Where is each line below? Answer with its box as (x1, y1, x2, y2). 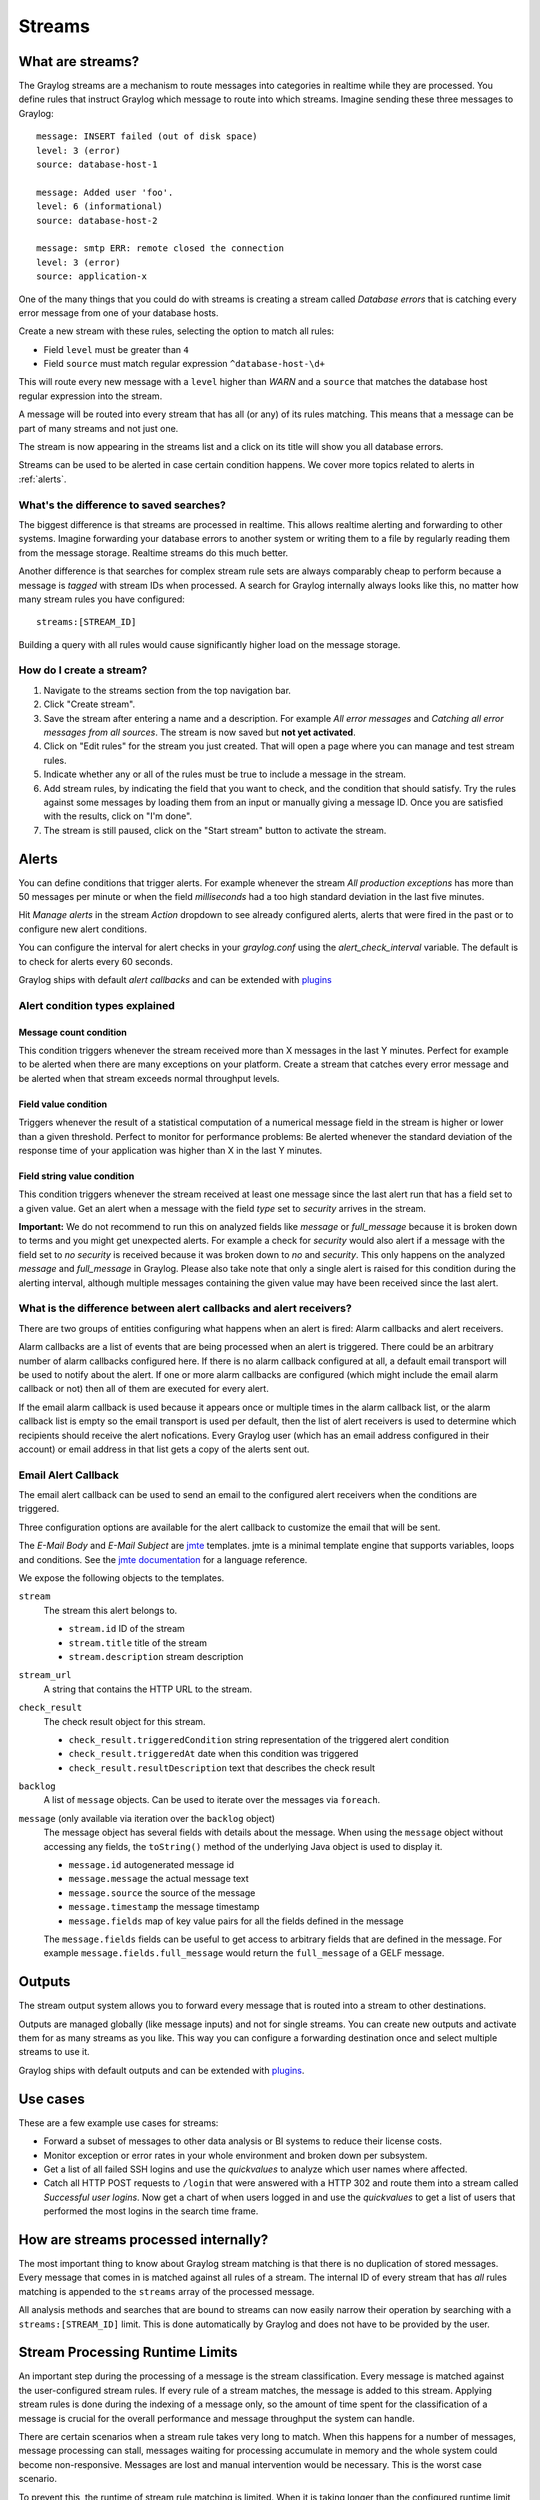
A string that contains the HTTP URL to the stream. (43, 1683, 253, 1695)
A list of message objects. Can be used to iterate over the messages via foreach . (43, 1794, 381, 1806)
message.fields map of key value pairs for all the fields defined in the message (68, 1915, 404, 1927)
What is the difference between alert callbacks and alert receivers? (18, 1301, 352, 1315)
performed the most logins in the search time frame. (43, 2205, 259, 2217)
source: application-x (36, 271, 148, 282)
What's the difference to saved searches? (18, 498, 227, 512)
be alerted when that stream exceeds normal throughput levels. (18, 1072, 280, 1084)
